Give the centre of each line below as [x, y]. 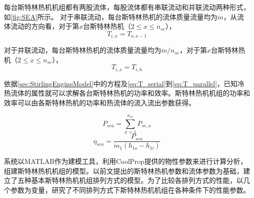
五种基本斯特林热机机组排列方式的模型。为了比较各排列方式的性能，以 [130, 180]
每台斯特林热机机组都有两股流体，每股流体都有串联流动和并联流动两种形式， [127, 7]
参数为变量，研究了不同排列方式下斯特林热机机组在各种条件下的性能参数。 [130, 190]
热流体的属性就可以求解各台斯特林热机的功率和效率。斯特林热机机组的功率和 [127, 93]
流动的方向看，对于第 [45, 26]
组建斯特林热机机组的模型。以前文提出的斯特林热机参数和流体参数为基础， [124, 170]
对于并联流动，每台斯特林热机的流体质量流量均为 [83, 50]
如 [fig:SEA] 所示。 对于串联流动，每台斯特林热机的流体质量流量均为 [111, 16]
